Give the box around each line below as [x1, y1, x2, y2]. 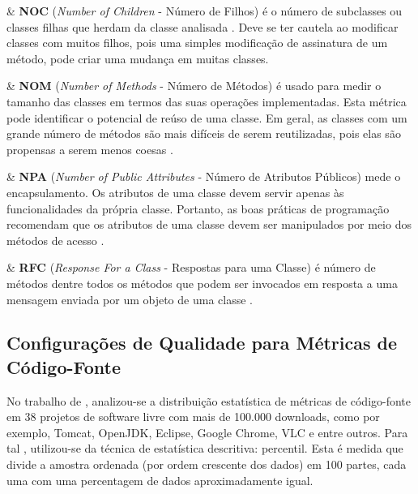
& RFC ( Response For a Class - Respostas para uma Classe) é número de [6, 259, 376, 276]
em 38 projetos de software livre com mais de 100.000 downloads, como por [6, 408, 380, 425]
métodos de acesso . [6, 231, 104, 248]
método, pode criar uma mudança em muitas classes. [6, 49, 269, 67]
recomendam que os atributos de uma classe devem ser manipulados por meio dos [6, 216, 412, 233]
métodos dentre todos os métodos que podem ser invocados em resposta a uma [6, 274, 398, 291]
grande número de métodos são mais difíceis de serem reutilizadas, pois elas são [6, 125, 401, 142]
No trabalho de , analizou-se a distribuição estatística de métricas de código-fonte [6, 392, 412, 409]
